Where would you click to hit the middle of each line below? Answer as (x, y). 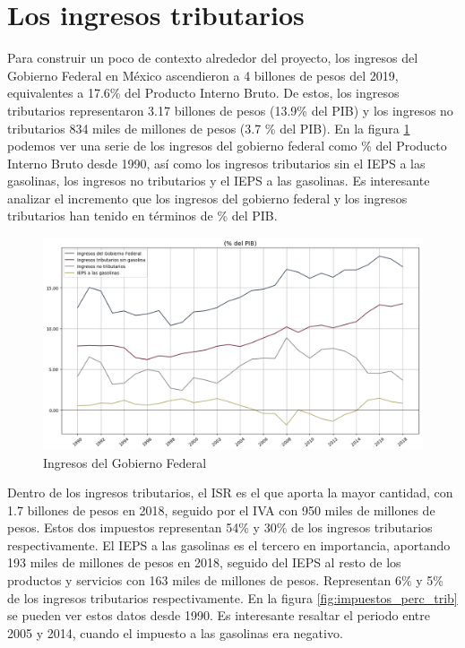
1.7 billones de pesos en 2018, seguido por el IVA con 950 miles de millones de (221, 510)
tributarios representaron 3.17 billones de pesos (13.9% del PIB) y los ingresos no (230, 110)
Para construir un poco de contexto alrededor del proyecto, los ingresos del (213, 58)
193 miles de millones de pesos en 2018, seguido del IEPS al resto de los (204, 562)
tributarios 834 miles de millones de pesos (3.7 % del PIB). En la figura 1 (209, 128)
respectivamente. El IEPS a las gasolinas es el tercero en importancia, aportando (229, 544)
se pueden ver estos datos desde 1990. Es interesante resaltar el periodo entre (219, 615)
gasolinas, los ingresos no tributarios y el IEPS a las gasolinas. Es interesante (219, 181)
